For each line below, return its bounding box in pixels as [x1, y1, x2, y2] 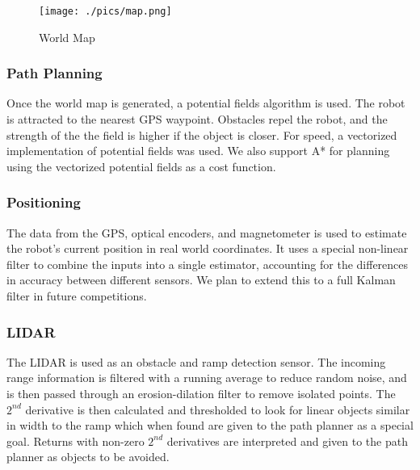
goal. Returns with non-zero [6, 432, 145, 449]
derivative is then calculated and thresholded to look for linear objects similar [25, 401, 410, 418]
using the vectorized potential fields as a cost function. [6, 157, 276, 174]
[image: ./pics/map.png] [39, 6, 172, 17]
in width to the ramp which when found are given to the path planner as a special [6, 417, 414, 434]
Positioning [6, 192, 81, 212]
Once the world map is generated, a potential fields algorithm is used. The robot [6, 94, 405, 111]
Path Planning [6, 63, 103, 83]
